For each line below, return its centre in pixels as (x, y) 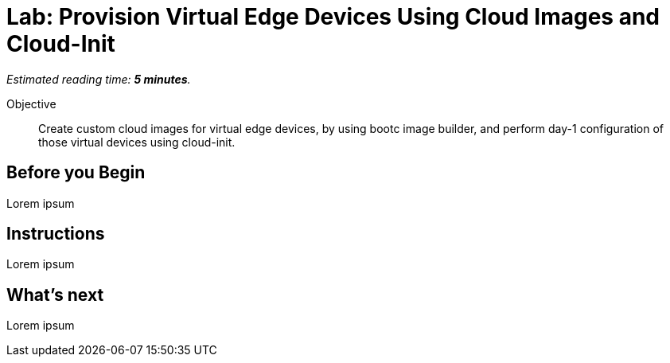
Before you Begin (76, 173)
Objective (31, 103)
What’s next (55, 295)
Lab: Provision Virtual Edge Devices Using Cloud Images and (333, 17)
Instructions (56, 234)
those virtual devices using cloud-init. (137, 142)
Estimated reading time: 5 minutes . (99, 79)
